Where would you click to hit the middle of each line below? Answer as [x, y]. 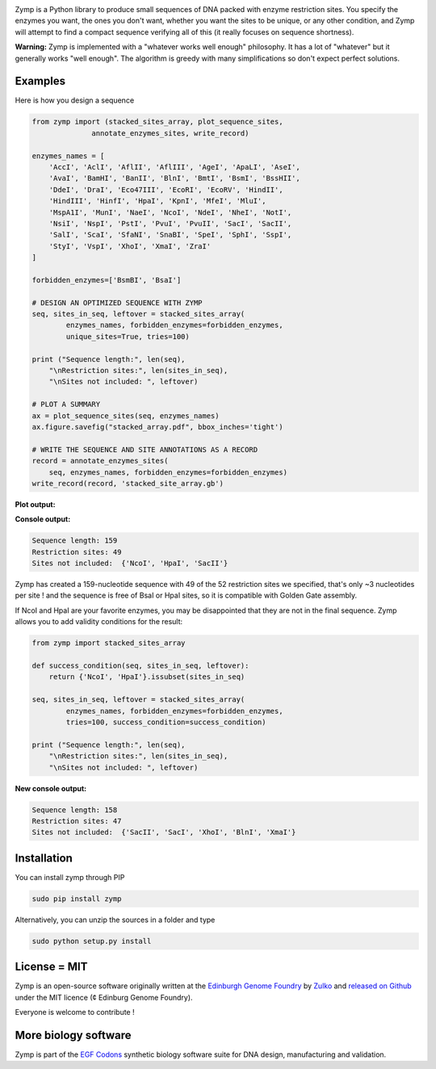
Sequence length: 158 [75, 810]
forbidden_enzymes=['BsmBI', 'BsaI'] [107, 280]
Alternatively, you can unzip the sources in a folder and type [115, 920]
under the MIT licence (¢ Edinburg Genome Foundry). [104, 997]
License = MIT [51, 967]
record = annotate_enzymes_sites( [100, 461]
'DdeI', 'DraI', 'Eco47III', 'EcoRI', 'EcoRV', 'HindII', [166, 189]
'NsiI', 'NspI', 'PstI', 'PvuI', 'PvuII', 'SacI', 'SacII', [170, 223]
